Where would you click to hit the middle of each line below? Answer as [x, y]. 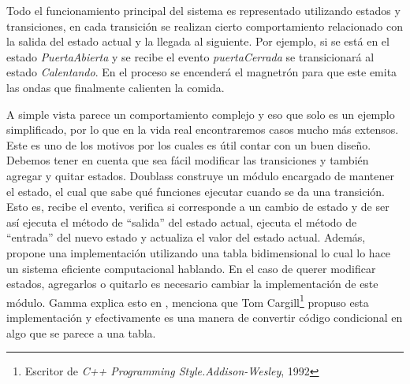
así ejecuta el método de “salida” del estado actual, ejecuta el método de [182, 222]
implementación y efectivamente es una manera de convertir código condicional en [205, 317]
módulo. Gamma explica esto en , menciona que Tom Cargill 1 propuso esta [188, 301]
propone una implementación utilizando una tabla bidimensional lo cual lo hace [199, 252]
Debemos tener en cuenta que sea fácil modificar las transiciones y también [188, 160]
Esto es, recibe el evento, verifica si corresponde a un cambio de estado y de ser [198, 207]
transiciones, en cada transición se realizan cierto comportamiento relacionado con [205, 26]
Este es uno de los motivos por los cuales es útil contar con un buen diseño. [189, 144]
